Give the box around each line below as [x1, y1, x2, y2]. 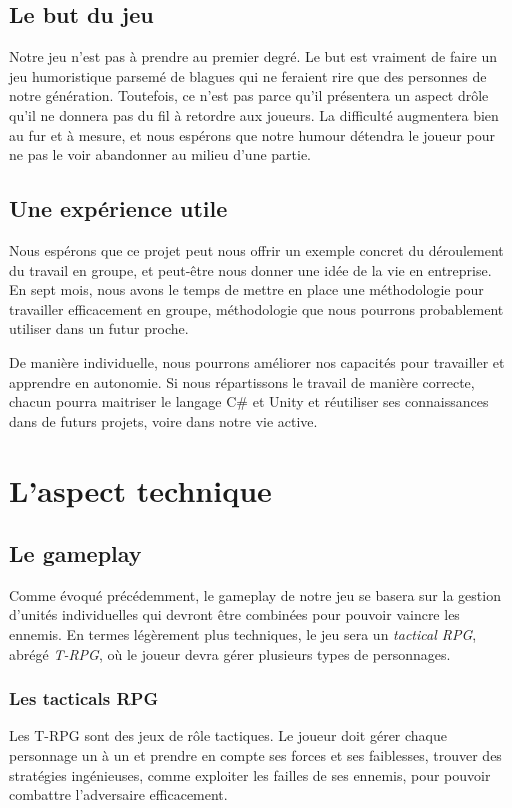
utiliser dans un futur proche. [9, 318, 189, 339]
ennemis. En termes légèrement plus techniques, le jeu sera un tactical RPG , [9, 624, 477, 645]
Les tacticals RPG [9, 686, 159, 711]
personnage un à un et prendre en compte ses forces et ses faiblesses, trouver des [9, 745, 502, 766]
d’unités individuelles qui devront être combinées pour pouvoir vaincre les [9, 604, 460, 625]
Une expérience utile [9, 193, 228, 224]
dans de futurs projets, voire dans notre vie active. [9, 410, 318, 431]
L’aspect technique [9, 469, 272, 510]
